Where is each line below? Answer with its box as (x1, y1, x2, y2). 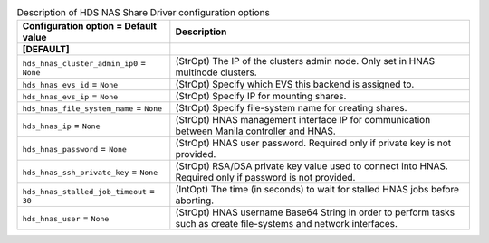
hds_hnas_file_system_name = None (22, 102, 163, 115)
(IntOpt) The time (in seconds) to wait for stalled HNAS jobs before (175, 183, 460, 196)
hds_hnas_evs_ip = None (22, 90, 119, 103)
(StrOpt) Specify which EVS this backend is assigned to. (175, 78, 415, 90)
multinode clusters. (175, 66, 257, 79)
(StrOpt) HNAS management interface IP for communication (175, 114, 431, 126)
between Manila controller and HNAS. (175, 125, 337, 137)
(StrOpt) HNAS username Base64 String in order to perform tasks (175, 206, 455, 219)
